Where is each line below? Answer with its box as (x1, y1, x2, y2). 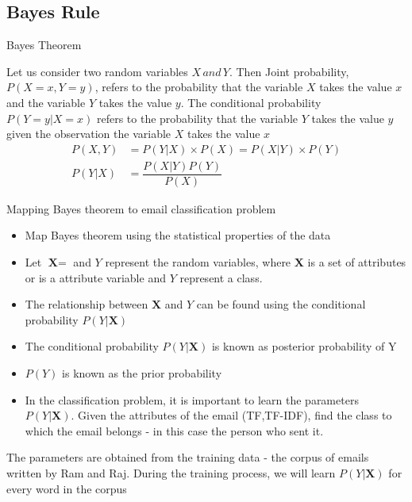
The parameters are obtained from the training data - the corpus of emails (6, 449, 369, 466)
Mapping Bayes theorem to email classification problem (6, 200, 276, 217)
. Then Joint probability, (229, 63, 349, 79)
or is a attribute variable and (25, 269, 166, 285)
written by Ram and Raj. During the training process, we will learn (6, 465, 336, 481)
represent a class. (179, 269, 263, 285)
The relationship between (25, 296, 148, 312)
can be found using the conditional (196, 296, 366, 312)
